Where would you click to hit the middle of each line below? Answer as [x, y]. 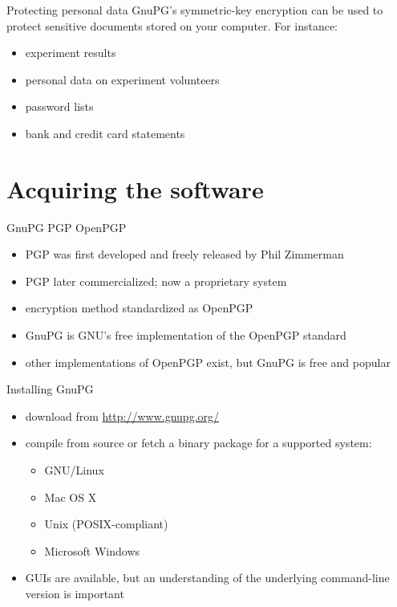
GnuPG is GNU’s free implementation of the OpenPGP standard [186, 335]
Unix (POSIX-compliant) [106, 524]
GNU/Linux [74, 470]
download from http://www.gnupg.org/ [122, 416]
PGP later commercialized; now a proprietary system [156, 281]
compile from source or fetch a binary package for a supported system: [198, 443]
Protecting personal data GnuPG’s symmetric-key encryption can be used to [195, 10]
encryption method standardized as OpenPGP [139, 308]
